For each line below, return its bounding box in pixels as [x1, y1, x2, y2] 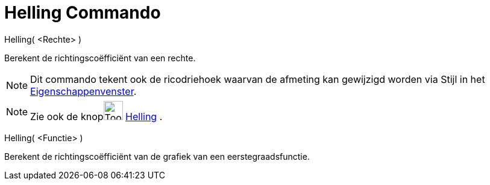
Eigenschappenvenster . [30, 85, 137, 97]
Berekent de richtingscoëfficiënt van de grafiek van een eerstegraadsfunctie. [4, 151, 310, 162]
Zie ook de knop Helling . [30, 110, 163, 123]
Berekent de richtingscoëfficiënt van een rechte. [4, 52, 196, 63]
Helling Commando [4, 2, 161, 23]
